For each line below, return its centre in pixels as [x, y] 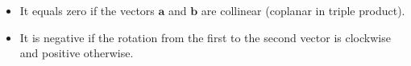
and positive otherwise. [77, 53]
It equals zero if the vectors [87, 10]
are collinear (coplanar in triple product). [303, 10]
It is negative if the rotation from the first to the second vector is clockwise [205, 37]
